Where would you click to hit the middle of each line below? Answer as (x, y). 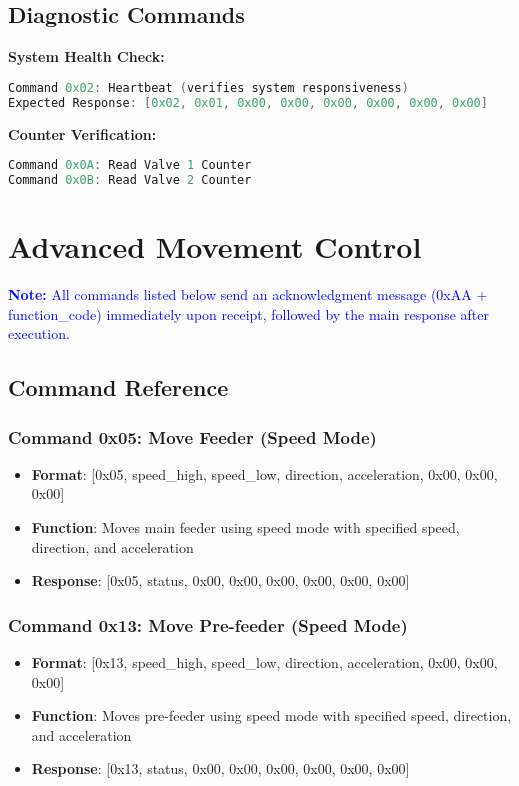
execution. (39, 333)
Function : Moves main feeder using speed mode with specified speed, (245, 526)
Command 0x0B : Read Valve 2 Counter (130, 180)
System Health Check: (86, 56)
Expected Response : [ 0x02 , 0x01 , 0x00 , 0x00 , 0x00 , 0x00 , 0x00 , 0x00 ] (248, 102)
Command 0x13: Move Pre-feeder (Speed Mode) (208, 624)
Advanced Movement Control (215, 246)
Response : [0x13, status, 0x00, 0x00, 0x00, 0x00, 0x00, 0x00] (220, 768)
